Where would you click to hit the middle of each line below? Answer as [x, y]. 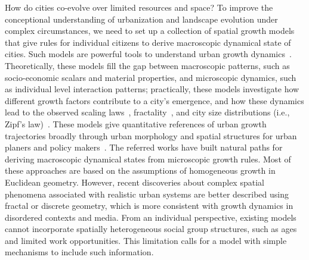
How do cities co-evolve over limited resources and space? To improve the [139, 7]
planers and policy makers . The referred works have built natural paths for [144, 147]
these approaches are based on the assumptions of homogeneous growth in [140, 170]
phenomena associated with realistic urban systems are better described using [147, 194]
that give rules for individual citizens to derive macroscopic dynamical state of [148, 42]
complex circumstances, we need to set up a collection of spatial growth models [150, 31]
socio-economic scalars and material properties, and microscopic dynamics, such [151, 77]
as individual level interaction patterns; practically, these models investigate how [152, 89]
